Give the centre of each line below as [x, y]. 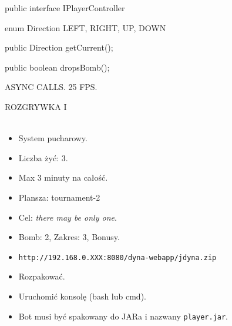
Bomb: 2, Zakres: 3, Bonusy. [69, 237]
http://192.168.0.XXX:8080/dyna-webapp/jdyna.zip [117, 257]
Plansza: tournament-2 [59, 197]
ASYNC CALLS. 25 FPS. [51, 87]
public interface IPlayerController [65, 8]
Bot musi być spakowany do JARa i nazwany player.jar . [123, 316]
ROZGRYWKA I [36, 106]
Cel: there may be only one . [68, 217]
